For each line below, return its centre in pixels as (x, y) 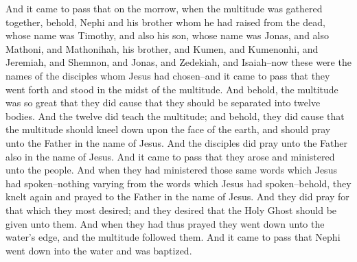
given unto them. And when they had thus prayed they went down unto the (165, 223)
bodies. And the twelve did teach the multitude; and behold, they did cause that (175, 116)
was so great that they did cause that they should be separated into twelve (163, 103)
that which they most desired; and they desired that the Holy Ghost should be (171, 210)
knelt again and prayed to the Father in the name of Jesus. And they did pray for (177, 196)
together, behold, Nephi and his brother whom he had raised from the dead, (165, 22)
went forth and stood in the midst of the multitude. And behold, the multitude (172, 89)
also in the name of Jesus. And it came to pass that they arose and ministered (170, 156)
